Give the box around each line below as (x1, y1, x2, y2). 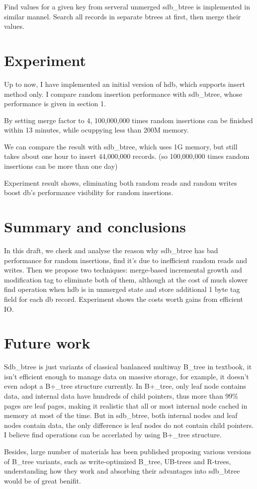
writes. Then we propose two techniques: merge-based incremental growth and (4, 265, 242, 275)
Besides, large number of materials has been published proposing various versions (4, 446, 252, 456)
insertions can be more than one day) (4, 161, 118, 171)
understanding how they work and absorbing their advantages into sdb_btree (4, 466, 240, 476)
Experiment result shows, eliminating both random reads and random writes (4, 177, 237, 188)
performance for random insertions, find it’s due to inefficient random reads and (4, 255, 248, 265)
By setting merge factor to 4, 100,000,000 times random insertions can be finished (4, 115, 253, 125)
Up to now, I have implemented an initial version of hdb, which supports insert (4, 78, 246, 89)
